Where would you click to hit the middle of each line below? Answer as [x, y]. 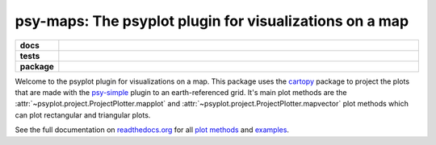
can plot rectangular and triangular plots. [83, 115]
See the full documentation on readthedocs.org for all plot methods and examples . [152, 130]
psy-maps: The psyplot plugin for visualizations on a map [212, 21]
